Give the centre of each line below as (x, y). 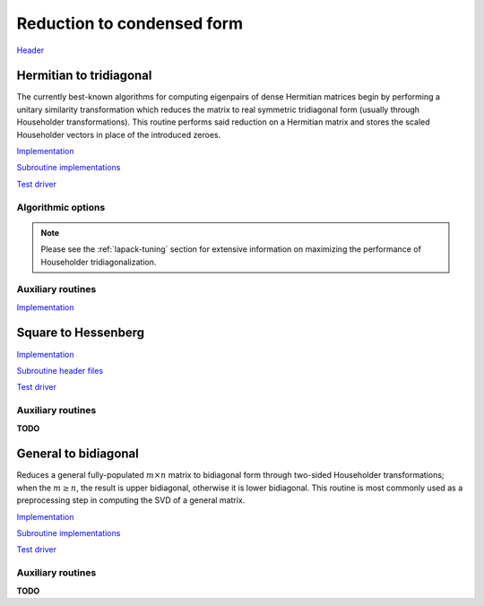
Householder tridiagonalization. (99, 262)
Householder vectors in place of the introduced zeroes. (119, 134)
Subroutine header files (60, 370)
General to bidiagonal (78, 454)
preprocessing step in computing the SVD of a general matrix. (131, 500)
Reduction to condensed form (130, 23)
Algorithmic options (61, 207)
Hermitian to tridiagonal (84, 76)
